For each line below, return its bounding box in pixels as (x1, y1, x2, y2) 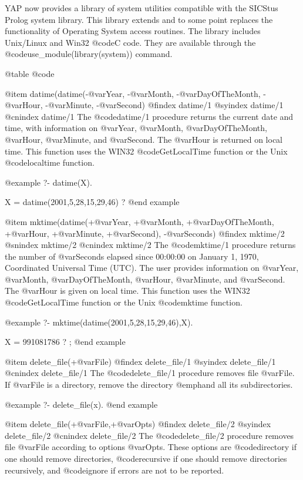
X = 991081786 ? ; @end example (5, 335, 126, 348)
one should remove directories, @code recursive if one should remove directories (5, 452, 287, 464)
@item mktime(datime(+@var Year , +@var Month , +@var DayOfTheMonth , (5, 215, 274, 227)
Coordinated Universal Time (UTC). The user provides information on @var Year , (5, 261, 299, 274)
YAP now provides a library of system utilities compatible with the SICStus (5, 2, 278, 14)
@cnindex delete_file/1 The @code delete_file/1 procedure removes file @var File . (5, 367, 295, 379)
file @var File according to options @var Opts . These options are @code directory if (5, 441, 297, 453)
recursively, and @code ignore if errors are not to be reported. (5, 464, 224, 476)
